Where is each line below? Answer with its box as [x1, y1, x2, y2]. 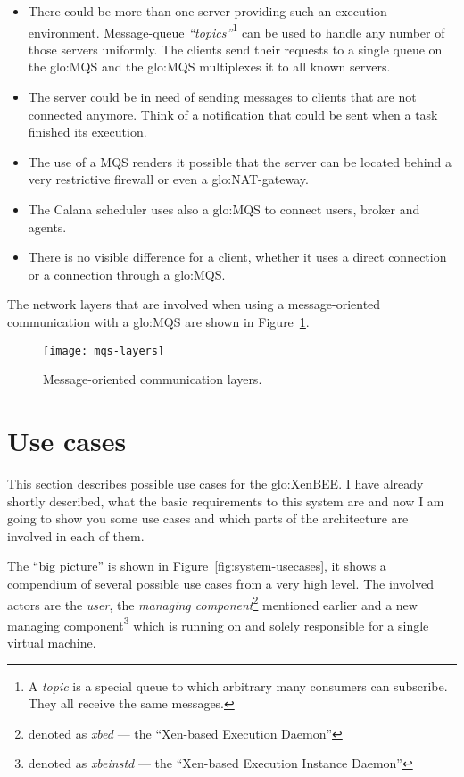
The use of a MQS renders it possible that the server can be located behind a [28, 152, 452, 171]
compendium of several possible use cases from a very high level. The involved [7, 573, 435, 592]
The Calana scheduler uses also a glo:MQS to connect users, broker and [28, 200, 420, 218]
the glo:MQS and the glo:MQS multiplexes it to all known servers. [28, 57, 391, 76]
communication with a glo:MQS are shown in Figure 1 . [7, 312, 310, 330]
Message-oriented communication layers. [43, 370, 262, 388]
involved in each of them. [7, 526, 145, 545]
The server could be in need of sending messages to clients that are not [28, 88, 417, 106]
